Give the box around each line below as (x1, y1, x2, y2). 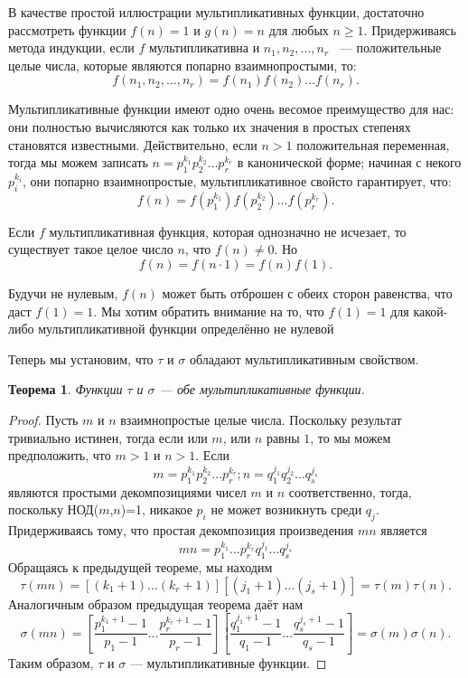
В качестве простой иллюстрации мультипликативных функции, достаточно (8, 3, 425, 21)
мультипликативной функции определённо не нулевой (38, 319, 334, 338)
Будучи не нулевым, (8, 283, 118, 302)
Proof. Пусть (8, 410, 79, 428)
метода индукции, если (8, 38, 135, 57)
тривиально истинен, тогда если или (8, 428, 208, 447)
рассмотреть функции (8, 20, 126, 39)
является (380, 521, 427, 540)
